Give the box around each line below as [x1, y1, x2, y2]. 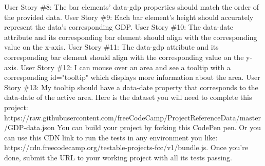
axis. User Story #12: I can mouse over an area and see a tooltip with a [4, 61, 231, 72]
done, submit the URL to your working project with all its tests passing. [4, 152, 232, 162]
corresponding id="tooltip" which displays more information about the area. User [4, 72, 260, 82]
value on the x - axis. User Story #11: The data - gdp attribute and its [4, 42, 219, 52]
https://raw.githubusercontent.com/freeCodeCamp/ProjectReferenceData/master [4, 112, 261, 122]
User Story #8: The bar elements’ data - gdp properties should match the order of [4, 2, 259, 12]
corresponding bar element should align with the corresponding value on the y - [4, 51, 253, 62]
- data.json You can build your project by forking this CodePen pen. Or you [24, 122, 261, 133]
